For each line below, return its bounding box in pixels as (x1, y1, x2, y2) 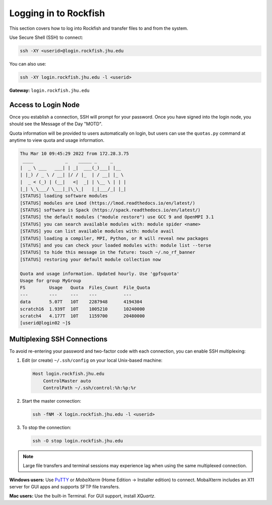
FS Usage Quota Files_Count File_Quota (20, 285, 151, 291)
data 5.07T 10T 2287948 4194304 (20, 299, 143, 305)
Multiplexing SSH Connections (9, 334, 108, 343)
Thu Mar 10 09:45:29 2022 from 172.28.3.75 (20, 150, 129, 156)
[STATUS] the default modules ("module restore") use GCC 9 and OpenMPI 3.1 (20, 214, 214, 220)
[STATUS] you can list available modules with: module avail (20, 229, 174, 234)
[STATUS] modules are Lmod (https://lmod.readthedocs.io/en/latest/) (20, 200, 195, 206)
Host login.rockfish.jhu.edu (32, 371, 105, 377)
